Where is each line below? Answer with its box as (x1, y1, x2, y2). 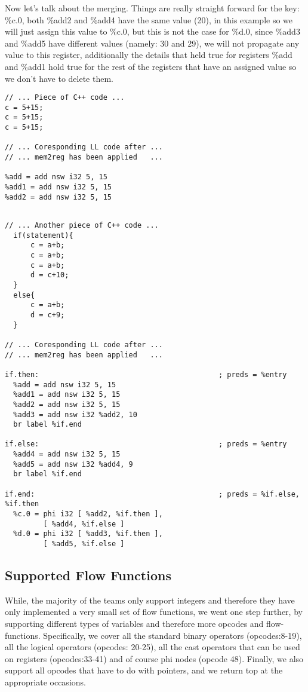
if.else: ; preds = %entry (5, 440, 287, 449)
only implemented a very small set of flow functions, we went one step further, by (5, 605, 303, 618)
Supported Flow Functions (5, 566, 171, 584)
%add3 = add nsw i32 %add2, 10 (13, 410, 137, 419)
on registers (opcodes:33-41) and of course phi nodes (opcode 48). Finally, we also (5, 652, 304, 665)
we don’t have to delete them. (5, 72, 113, 84)
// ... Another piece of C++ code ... (5, 221, 159, 230)
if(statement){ (13, 231, 73, 240)
